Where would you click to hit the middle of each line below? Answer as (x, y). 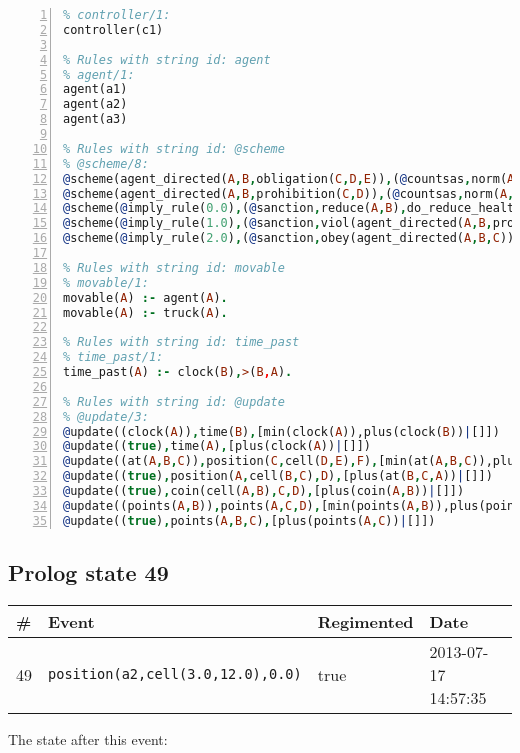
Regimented (365, 621)
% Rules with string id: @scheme (174, 148)
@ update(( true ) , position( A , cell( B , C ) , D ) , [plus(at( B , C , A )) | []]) (278, 476)
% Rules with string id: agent (167, 59)
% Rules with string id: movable (174, 267)
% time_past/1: (113, 357)
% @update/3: (106, 416)
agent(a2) (95, 104)
